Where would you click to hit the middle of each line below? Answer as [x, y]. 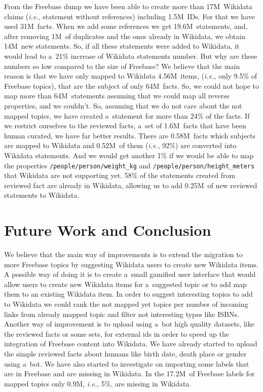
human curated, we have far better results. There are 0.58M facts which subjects [130, 135]
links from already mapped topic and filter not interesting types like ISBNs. [122, 314]
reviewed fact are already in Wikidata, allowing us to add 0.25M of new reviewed [131, 185]
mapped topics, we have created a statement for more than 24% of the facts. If [127, 115]
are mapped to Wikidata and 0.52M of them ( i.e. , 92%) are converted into [120, 145]
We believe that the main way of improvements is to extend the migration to [123, 254]
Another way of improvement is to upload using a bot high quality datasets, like [129, 324]
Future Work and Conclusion [108, 230]
